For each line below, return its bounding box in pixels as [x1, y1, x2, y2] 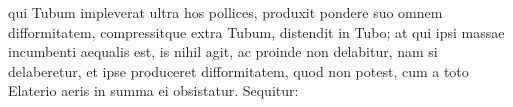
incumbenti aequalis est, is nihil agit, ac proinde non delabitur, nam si [8, 41, 438, 62]
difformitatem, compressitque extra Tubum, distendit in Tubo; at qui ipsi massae [8, 21, 505, 42]
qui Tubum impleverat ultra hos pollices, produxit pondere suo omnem [8, 2, 443, 22]
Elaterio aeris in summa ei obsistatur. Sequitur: [8, 80, 299, 101]
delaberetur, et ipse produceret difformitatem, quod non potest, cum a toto [8, 60, 469, 81]
